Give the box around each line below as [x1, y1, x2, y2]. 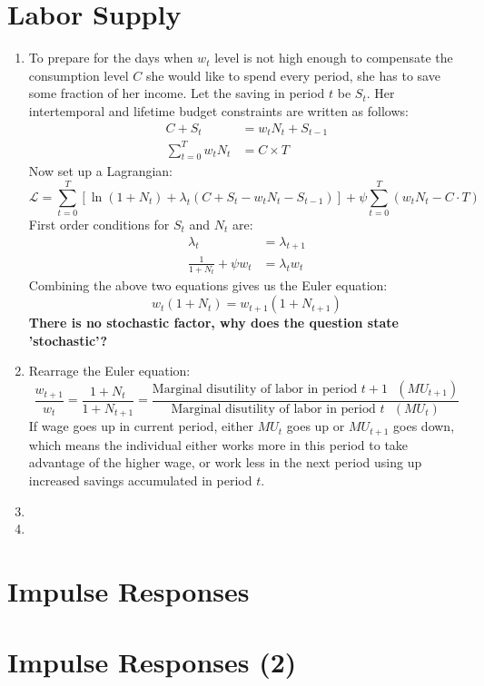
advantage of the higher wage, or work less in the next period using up [28, 453, 422, 472]
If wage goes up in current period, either [28, 416, 253, 436]
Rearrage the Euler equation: [28, 361, 191, 380]
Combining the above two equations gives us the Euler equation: [28, 276, 388, 295]
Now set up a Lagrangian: [28, 162, 173, 181]
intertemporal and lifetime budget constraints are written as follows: [28, 101, 409, 120]
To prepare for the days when [28, 48, 193, 67]
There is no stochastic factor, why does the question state [28, 313, 399, 332]
